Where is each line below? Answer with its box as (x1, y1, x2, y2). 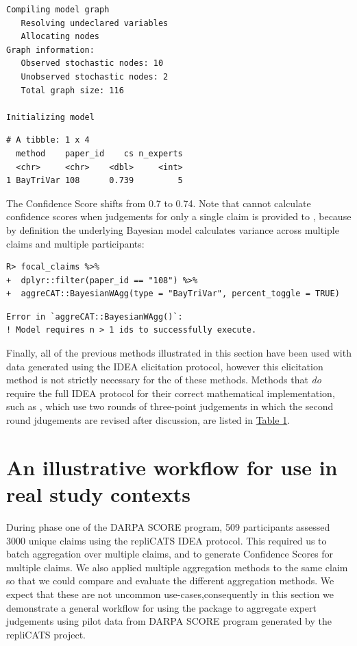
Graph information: (6, 45, 95, 55)
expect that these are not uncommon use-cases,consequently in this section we (6, 586, 334, 601)
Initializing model (6, 112, 95, 122)
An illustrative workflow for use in (6, 453, 338, 481)
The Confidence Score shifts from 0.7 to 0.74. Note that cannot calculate (6, 195, 311, 210)
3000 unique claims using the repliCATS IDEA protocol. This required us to (6, 533, 327, 547)
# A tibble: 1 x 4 (6, 135, 90, 145)
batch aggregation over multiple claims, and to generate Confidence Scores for (6, 547, 334, 561)
